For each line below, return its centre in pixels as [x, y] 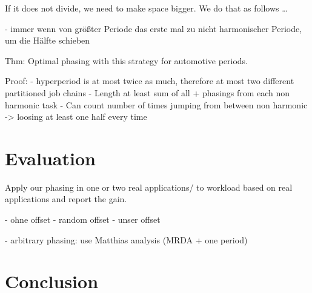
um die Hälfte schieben [48, 40]
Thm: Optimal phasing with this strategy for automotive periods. [127, 60]
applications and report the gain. [66, 199]
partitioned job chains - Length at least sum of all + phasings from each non [148, 92]
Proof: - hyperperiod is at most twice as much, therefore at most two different [150, 81]
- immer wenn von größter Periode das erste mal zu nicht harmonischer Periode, [154, 28]
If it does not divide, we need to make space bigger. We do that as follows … [146, 8]
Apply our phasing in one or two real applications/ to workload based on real [149, 187]
